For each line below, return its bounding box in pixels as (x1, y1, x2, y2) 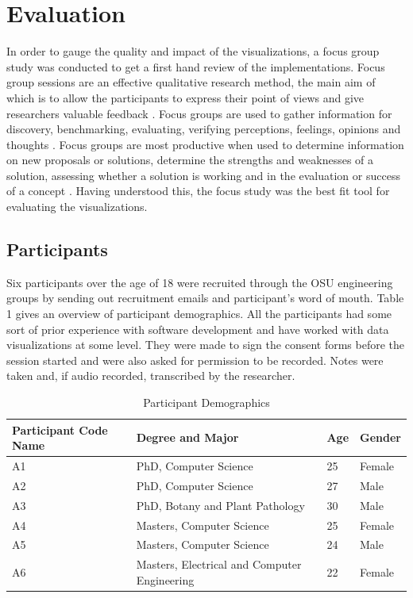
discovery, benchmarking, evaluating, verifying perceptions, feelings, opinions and (6, 121, 401, 137)
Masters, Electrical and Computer (136, 556, 302, 573)
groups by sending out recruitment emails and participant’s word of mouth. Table (6, 289, 404, 306)
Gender (360, 429, 401, 446)
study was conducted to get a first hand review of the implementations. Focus (6, 58, 385, 75)
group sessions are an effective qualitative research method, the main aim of (6, 74, 376, 90)
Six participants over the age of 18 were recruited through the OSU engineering (6, 274, 393, 290)
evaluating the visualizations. (6, 198, 148, 215)
